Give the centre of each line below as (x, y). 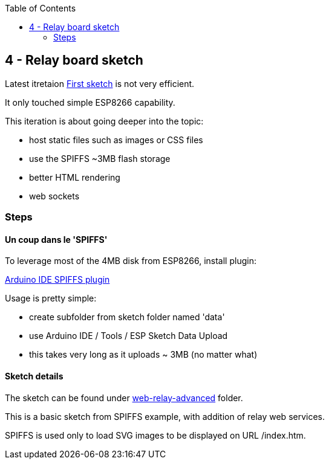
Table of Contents (41, 8)
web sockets (54, 196)
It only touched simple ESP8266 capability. (90, 102)
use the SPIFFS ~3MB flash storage (100, 158)
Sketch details (34, 376)
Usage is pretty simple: (51, 298)
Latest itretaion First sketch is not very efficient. (100, 83)
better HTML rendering (75, 177)
